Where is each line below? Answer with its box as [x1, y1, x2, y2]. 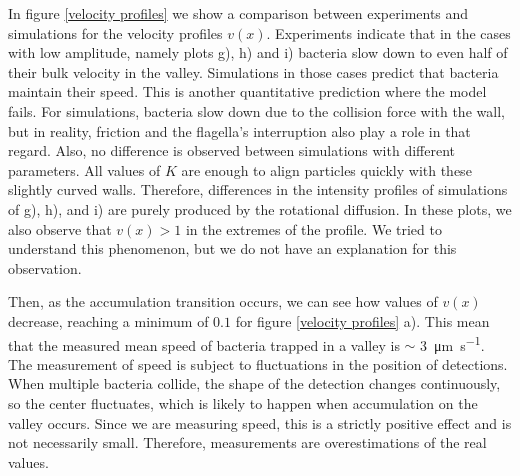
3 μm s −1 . [420, 331, 485, 355]
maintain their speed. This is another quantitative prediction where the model [8, 81, 487, 102]
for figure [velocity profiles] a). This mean [235, 310, 490, 331]
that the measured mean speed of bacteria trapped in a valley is [8, 334, 400, 355]
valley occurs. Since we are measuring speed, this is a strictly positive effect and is [8, 412, 512, 433]
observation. [8, 257, 82, 278]
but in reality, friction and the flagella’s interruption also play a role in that [8, 120, 471, 141]
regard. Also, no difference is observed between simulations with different [8, 140, 455, 161]
